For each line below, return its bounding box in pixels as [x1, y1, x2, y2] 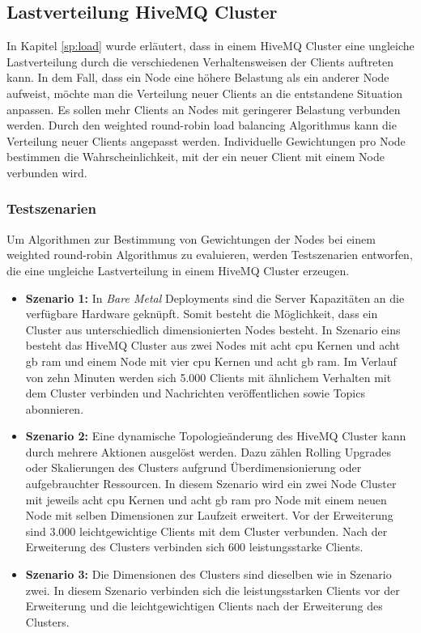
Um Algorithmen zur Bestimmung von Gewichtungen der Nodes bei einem [6, 230, 376, 247]
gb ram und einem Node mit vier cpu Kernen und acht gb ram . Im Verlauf [25, 352, 397, 369]
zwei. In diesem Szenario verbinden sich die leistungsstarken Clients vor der [25, 581, 400, 598]
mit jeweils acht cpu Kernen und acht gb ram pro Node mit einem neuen [25, 491, 387, 508]
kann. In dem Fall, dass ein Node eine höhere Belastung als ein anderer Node [6, 69, 389, 86]
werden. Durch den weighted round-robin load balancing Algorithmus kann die [6, 117, 397, 134]
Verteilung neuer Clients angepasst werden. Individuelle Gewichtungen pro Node [6, 132, 406, 149]
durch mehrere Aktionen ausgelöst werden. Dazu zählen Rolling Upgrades [25, 443, 391, 460]
